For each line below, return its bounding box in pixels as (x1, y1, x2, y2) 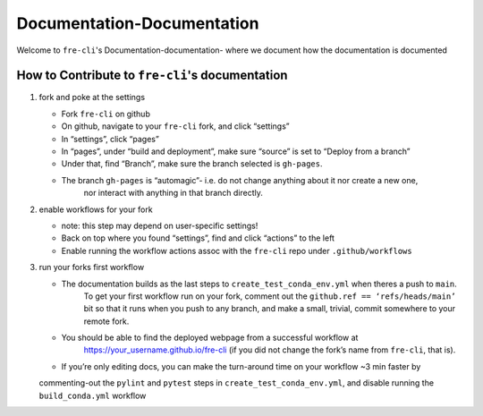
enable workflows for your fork (38, 204, 153, 215)
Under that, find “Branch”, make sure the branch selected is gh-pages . (61, 158, 323, 169)
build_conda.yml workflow (38, 390, 147, 401)
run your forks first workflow (38, 262, 145, 273)
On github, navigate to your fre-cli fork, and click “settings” (61, 121, 290, 132)
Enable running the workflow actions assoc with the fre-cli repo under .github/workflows (61, 245, 412, 256)
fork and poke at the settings (38, 92, 146, 103)
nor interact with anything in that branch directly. (83, 188, 263, 199)
